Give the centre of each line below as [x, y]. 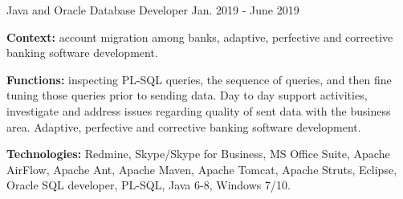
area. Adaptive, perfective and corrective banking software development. [184, 126]
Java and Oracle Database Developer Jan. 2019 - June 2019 [153, 10]
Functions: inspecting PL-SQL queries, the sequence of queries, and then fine [199, 79]
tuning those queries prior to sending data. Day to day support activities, [187, 95]
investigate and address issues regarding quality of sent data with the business [199, 110]
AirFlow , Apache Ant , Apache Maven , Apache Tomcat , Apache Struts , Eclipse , [202, 169]
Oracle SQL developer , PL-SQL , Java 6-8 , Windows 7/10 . [149, 185]
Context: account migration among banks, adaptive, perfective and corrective [200, 37]
